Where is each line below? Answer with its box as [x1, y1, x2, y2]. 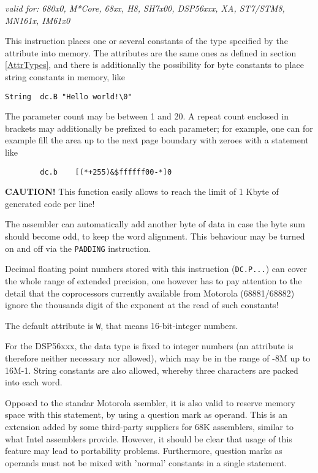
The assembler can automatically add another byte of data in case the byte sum [5, 218, 305, 230]
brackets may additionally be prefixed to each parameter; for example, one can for [5, 121, 313, 134]
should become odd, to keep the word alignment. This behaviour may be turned [5, 230, 305, 243]
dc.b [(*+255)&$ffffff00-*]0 [40, 167, 172, 176]
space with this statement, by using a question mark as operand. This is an [5, 408, 288, 421]
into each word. [5, 376, 62, 388]
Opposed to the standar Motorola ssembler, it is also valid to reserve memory [5, 396, 296, 409]
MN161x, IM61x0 [5, 13, 70, 26]
